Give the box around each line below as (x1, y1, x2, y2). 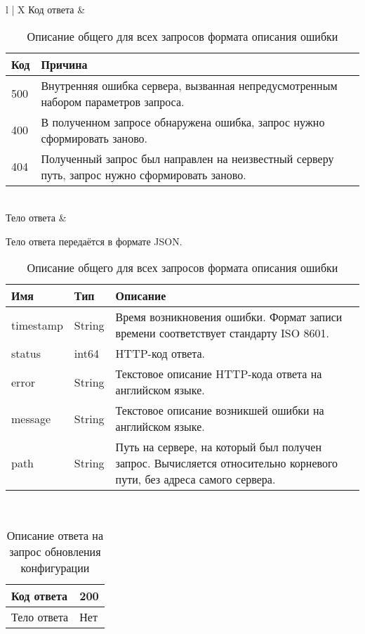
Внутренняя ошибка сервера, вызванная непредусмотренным (41, 77, 338, 93)
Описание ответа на (6, 526, 104, 543)
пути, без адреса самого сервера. (115, 471, 276, 488)
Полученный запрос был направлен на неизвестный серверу (41, 150, 334, 167)
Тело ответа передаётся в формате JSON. (6, 233, 182, 248)
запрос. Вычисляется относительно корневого (115, 455, 338, 472)
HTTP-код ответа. (115, 345, 205, 362)
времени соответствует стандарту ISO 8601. (115, 325, 329, 342)
